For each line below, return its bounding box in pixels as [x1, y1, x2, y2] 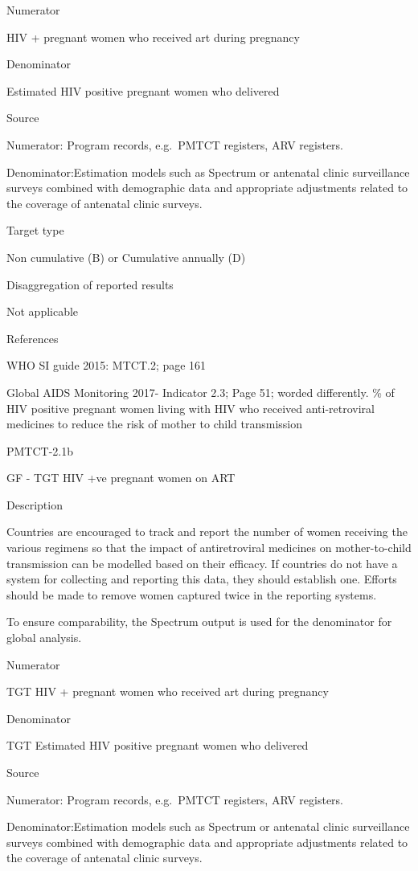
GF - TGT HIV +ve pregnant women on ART [6, 469, 236, 486]
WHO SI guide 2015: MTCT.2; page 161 [6, 357, 207, 374]
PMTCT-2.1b [6, 442, 74, 459]
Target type [6, 222, 64, 239]
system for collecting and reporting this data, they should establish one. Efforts [6, 570, 397, 587]
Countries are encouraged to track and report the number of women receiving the [6, 523, 408, 540]
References [6, 329, 59, 346]
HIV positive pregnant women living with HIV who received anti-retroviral [6, 399, 375, 416]
